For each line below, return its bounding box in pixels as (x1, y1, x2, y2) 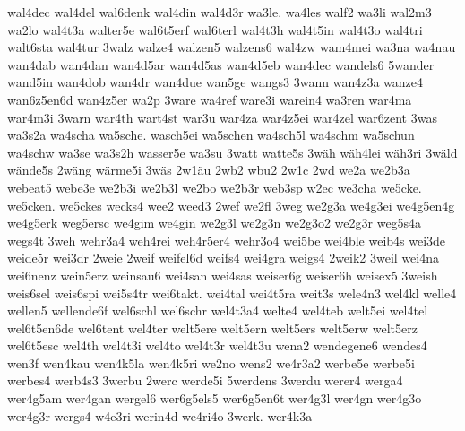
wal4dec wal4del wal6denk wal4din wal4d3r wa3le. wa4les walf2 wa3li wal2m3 (7, 3, 432, 21)
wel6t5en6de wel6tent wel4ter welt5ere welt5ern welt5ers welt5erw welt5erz (7, 318, 418, 337)
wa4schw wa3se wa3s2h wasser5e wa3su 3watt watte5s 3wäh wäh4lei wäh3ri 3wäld (7, 142, 458, 161)
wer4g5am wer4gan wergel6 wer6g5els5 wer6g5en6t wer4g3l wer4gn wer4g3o (7, 389, 422, 408)
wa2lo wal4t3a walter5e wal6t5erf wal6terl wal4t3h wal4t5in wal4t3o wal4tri (7, 20, 423, 39)
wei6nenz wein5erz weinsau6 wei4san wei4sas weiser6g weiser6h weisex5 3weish (7, 265, 438, 284)
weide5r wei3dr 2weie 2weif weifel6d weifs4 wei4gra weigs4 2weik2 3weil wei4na (7, 248, 439, 267)
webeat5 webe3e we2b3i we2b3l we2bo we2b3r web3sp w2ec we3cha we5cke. (7, 177, 422, 196)
